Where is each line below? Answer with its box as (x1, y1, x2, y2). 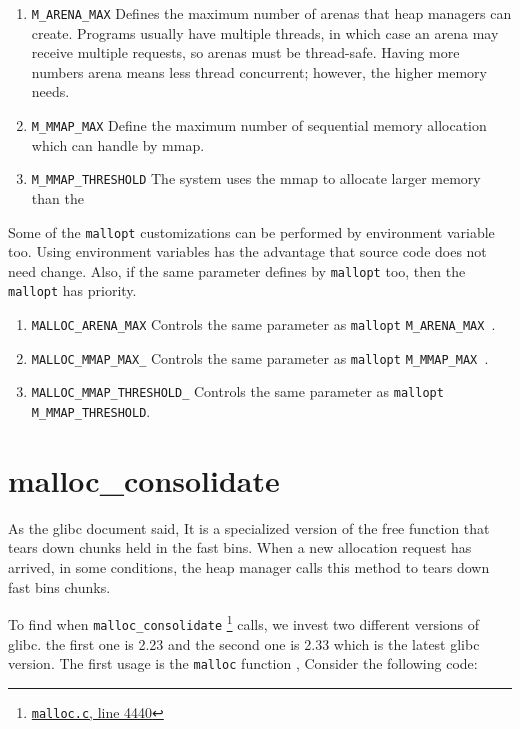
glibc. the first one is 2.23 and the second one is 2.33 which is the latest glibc (8, 633, 480, 654)
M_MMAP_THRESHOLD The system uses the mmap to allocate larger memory (31, 168, 481, 189)
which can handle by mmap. (31, 134, 205, 155)
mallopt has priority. (8, 280, 137, 301)
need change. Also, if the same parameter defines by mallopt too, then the (8, 260, 466, 281)
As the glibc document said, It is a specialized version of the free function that (8, 517, 490, 538)
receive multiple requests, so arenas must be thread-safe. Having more (31, 42, 460, 63)
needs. (31, 81, 70, 102)
